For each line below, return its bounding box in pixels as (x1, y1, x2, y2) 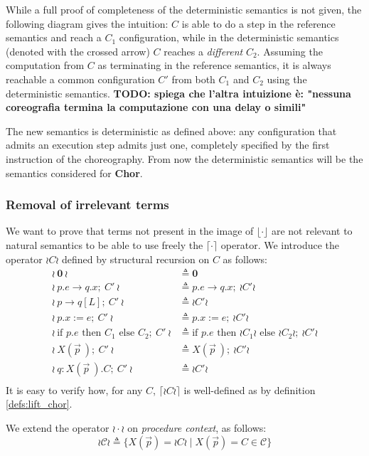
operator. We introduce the (220, 237, 340, 252)
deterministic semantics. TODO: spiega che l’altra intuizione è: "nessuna (6, 85, 351, 100)
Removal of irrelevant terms (6, 196, 169, 213)
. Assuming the (257, 43, 323, 58)
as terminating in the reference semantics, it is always (97, 58, 331, 73)
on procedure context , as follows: (127, 420, 267, 435)
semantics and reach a (6, 30, 102, 45)
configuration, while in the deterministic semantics (119, 30, 339, 45)
